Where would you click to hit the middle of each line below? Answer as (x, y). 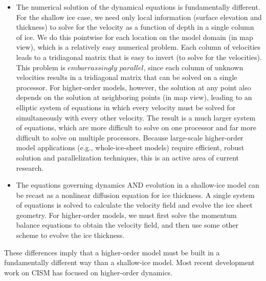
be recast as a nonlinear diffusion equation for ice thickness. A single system (135, 195)
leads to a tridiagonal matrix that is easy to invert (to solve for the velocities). (139, 57)
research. (30, 167)
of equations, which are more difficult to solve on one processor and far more (136, 127)
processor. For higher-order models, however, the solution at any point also (134, 87)
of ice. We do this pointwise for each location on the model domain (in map (135, 37)
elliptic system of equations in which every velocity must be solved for (126, 107)
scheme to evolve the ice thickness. (70, 235)
